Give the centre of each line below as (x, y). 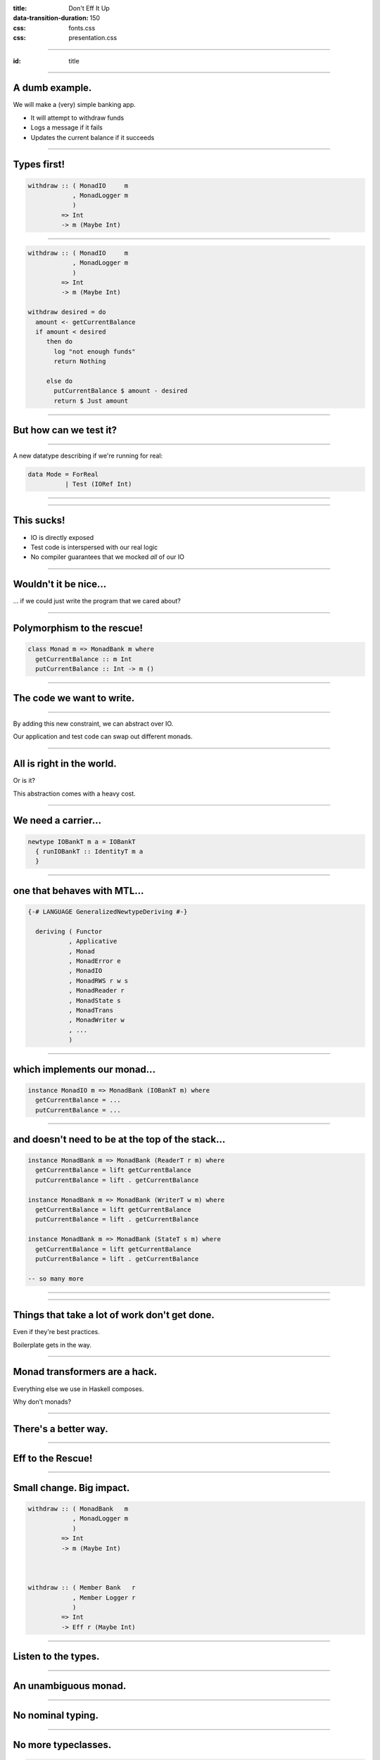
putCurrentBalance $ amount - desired (121, 391)
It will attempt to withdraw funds (77, 118)
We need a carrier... (57, 821)
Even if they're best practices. (56, 1332)
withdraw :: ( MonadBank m (78, 1509)
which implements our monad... (84, 1069)
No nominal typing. (56, 1715)
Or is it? (24, 781)
